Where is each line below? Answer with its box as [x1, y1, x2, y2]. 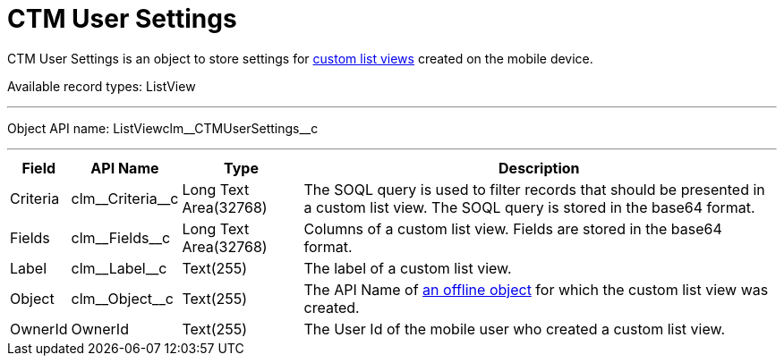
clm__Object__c [71, 289, 174, 308]
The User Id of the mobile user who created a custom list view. [303, 319, 726, 338]
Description [499, 158, 580, 177]
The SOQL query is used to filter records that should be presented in [303, 180, 765, 198]
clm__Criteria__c [71, 189, 179, 207]
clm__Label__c [71, 258, 167, 277]
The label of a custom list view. [303, 258, 512, 277]
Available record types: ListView [7, 78, 196, 94]
